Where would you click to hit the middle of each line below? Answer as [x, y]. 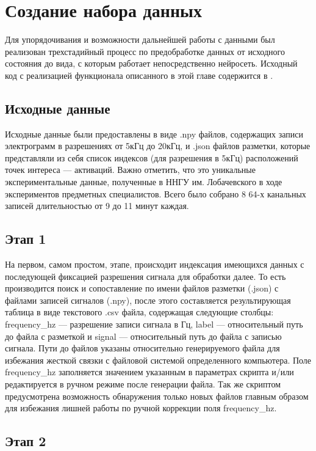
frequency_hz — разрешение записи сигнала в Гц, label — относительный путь [154, 324]
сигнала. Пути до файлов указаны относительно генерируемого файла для [142, 348]
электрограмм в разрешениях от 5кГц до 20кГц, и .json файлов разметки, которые [158, 146]
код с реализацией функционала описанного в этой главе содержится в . [139, 75]
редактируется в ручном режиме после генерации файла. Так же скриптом [143, 384]
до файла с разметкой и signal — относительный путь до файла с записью [143, 336]
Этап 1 [26, 239]
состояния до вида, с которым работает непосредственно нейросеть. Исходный [151, 63]
